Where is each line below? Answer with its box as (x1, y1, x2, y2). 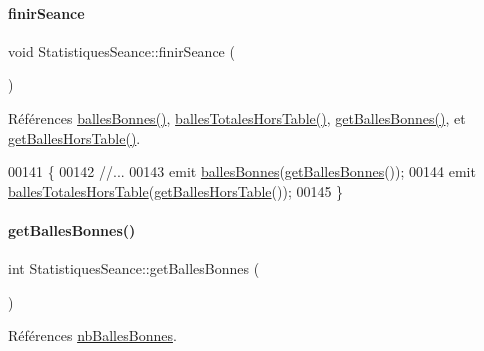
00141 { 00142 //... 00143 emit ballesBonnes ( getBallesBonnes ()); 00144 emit (8, 161, 476, 182)
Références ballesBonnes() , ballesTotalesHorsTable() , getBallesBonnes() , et (8, 107, 466, 128)
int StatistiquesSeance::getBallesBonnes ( (8, 258, 260, 279)
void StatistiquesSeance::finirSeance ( (8, 40, 235, 61)
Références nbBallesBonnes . (8, 325, 177, 346)
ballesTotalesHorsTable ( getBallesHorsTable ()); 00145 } (8, 180, 344, 201)
